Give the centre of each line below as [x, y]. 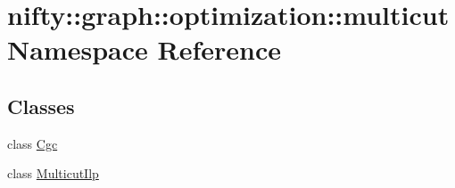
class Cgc [33, 143]
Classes [41, 106]
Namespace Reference [144, 49]
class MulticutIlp [53, 173]
